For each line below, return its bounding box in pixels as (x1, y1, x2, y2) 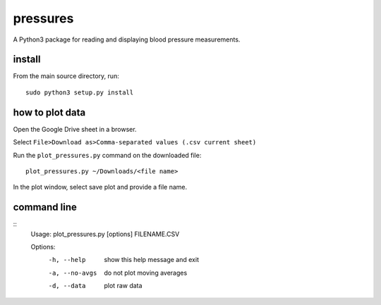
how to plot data (13, 106, 86, 118)
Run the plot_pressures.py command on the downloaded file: (13, 151, 202, 159)
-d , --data (48, 282, 86, 290)
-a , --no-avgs (48, 268, 97, 277)
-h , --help (48, 256, 86, 264)
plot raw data (104, 282, 143, 290)
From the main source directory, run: (13, 72, 119, 80)
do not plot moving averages (104, 268, 188, 277)
